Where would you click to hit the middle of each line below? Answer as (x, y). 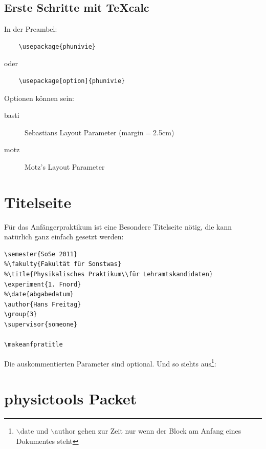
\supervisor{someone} (41, 325)
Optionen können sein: (39, 98)
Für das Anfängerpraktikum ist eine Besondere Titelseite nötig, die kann (118, 226)
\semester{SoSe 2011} (41, 254)
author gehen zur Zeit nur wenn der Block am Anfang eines (148, 431)
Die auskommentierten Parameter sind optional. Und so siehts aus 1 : (110, 362)
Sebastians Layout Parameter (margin (84, 132)
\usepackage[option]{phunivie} (72, 81)
